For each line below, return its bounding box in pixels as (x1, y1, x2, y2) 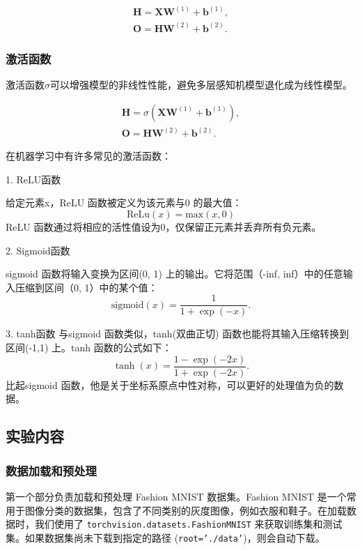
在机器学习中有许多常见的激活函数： (6, 148, 171, 163)
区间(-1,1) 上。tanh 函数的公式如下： (6, 340, 172, 355)
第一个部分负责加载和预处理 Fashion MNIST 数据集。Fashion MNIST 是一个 (6, 489, 347, 503)
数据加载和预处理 (6, 461, 97, 479)
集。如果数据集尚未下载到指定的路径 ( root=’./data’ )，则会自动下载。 (6, 530, 325, 544)
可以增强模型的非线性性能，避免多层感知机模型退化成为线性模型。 (50, 77, 352, 92)
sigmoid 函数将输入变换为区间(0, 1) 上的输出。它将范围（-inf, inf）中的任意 (6, 266, 343, 281)
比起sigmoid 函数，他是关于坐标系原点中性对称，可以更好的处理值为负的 (6, 377, 334, 392)
